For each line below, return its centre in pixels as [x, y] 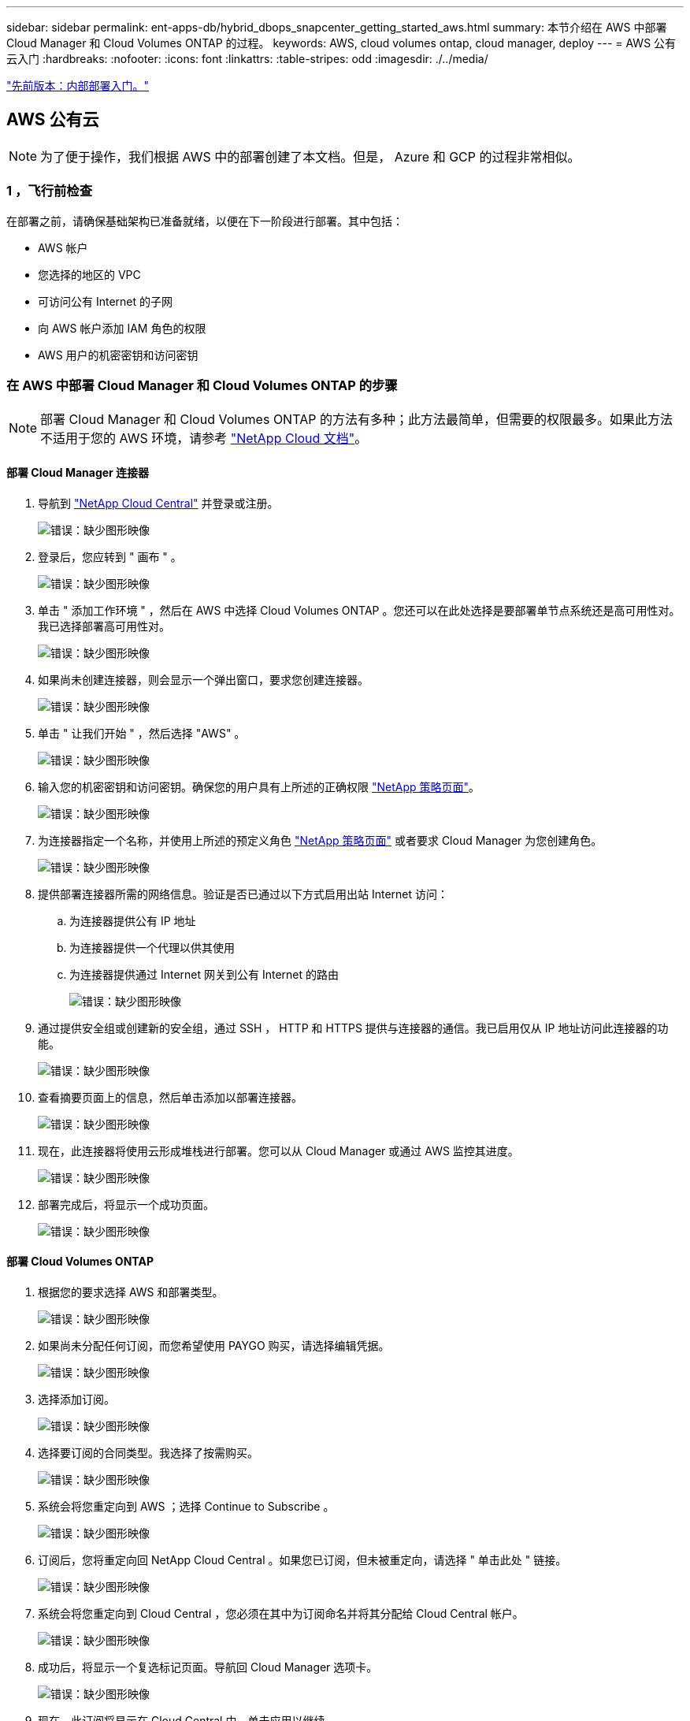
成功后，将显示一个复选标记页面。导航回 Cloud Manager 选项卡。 [208, 1667]
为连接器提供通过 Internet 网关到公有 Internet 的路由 [204, 974]
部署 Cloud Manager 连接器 [78, 472]
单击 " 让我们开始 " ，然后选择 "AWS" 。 [142, 733]
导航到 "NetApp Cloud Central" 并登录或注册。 [158, 503]
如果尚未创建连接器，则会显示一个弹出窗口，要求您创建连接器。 [203, 679]
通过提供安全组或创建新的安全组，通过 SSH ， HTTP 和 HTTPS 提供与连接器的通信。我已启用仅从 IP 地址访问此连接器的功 [353, 1028]
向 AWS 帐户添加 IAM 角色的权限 [122, 328]
